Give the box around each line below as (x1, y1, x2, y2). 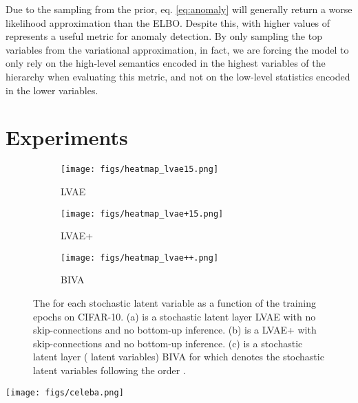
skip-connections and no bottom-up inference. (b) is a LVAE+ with (33, 323, 317, 337)
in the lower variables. (6, 83, 98, 97)
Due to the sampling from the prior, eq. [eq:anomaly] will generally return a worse (6, 2, 352, 16)
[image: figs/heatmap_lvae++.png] (61, 252, 219, 263)
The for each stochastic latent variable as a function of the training (33, 296, 317, 310)
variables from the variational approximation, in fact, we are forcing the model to (6, 42, 349, 56)
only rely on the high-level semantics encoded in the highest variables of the (6, 56, 326, 70)
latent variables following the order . (33, 363, 186, 377)
